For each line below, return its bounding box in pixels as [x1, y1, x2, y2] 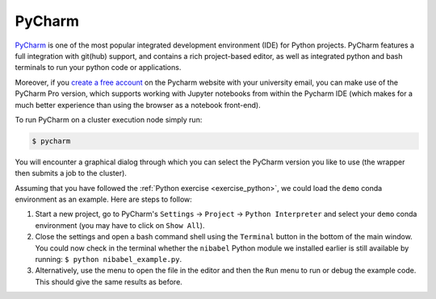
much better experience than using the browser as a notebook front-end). [15, 100, 262, 110]
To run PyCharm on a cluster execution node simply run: [15, 114, 203, 124]
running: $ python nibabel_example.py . [35, 254, 182, 264]
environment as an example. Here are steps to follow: [15, 194, 193, 205]
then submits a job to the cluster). [15, 168, 127, 178]
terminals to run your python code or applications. [15, 63, 182, 73]
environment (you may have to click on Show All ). [35, 220, 205, 230]
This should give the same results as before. [35, 276, 183, 286]
